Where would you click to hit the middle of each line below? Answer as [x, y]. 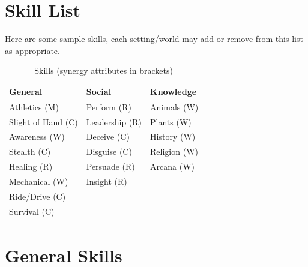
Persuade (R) [110, 166]
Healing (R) [31, 166]
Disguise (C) [109, 151]
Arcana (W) [172, 166]
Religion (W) [174, 151]
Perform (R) [109, 106]
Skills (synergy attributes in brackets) [104, 70]
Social [99, 91]
